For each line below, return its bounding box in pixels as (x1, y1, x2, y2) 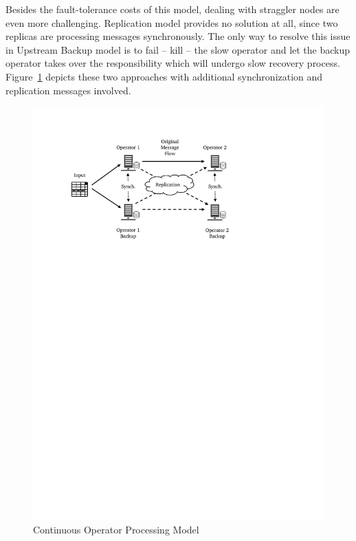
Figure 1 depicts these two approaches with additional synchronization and (5, 69, 323, 83)
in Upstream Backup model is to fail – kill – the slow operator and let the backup (5, 42, 351, 56)
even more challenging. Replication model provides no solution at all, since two (5, 15, 338, 30)
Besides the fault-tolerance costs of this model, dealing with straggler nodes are (5, 2, 340, 16)
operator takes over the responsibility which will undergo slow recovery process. (5, 56, 340, 70)
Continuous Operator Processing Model (33, 522, 199, 536)
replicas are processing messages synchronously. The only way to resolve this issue (5, 29, 351, 43)
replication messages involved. (5, 83, 131, 97)
